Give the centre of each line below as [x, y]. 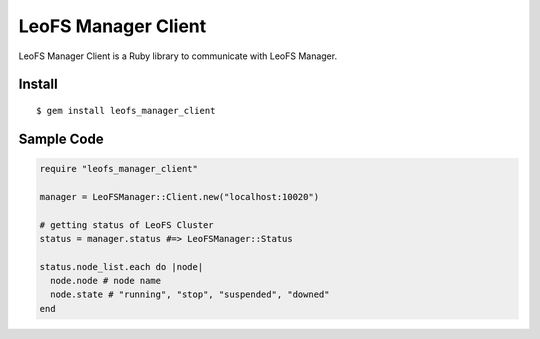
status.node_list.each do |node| [121, 266]
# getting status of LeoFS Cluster [126, 224]
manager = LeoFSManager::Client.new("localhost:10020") [179, 196]
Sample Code [61, 138]
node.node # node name [106, 281]
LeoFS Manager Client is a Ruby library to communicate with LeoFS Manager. [178, 56]
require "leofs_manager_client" [119, 168]
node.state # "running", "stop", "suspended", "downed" [190, 294]
